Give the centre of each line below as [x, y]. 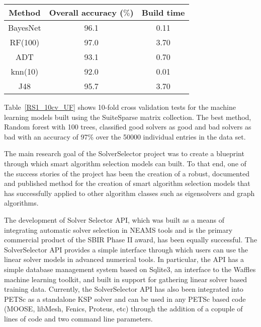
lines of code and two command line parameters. [78, 318]
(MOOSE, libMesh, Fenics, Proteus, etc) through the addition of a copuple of [123, 309]
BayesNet [25, 27]
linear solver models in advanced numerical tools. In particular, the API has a [124, 259]
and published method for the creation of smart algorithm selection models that [127, 183]
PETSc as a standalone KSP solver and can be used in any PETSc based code [125, 299]
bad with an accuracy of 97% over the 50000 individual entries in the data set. [125, 136]
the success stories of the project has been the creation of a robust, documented [127, 173]
